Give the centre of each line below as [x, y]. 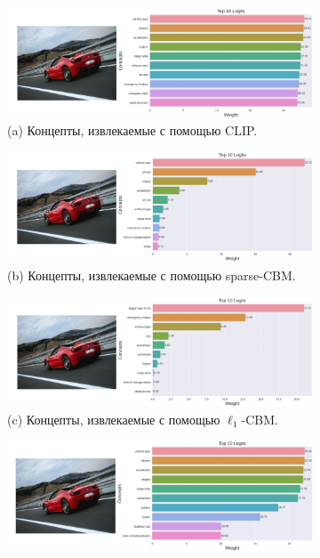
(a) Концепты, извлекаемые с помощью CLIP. [132, 129]
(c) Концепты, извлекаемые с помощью [114, 419]
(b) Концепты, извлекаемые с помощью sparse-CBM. [152, 275]
